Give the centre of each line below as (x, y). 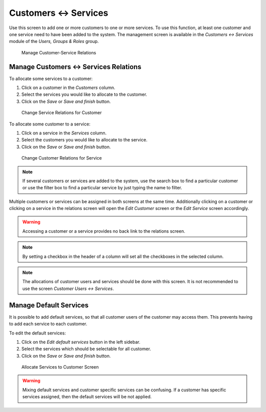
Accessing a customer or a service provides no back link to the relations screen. (104, 231)
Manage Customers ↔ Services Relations (75, 67)
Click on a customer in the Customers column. (68, 88)
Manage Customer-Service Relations (59, 52)
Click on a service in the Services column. (64, 133)
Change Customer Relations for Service (62, 158)
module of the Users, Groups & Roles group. (54, 41)
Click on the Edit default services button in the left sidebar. (81, 342)
